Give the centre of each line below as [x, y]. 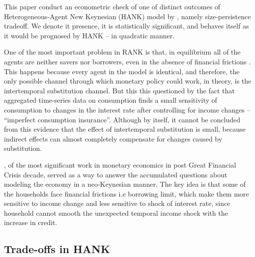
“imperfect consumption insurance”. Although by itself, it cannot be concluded [122, 119]
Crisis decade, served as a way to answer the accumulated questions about [116, 174]
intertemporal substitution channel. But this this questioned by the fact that [119, 90]
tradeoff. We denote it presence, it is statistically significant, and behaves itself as [127, 26]
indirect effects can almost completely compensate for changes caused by [113, 138]
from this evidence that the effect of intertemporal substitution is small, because [125, 129]
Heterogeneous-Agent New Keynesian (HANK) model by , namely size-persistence [127, 16]
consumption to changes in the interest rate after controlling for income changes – [127, 109]
